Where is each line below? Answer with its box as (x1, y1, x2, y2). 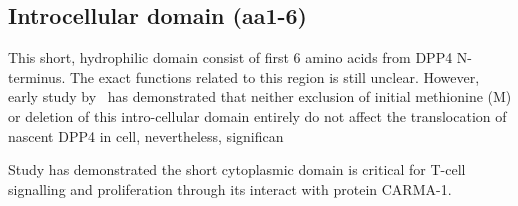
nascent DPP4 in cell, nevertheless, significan (8, 125, 284, 146)
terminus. (8, 66, 66, 87)
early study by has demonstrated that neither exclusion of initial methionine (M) (8, 86, 512, 107)
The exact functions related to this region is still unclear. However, (69, 66, 480, 87)
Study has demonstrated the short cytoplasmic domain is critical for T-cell (8, 159, 466, 180)
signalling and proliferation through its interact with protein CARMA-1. (8, 178, 452, 199)
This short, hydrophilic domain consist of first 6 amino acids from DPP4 (8, 47, 453, 68)
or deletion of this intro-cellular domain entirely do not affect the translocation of (8, 105, 507, 126)
